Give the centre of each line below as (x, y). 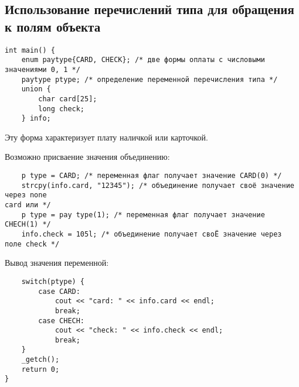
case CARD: (59, 291)
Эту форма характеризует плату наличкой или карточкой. (106, 137)
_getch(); (40, 360)
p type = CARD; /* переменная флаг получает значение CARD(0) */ (152, 176)
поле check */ (32, 244)
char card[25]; (68, 99)
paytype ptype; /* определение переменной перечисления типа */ (149, 79)
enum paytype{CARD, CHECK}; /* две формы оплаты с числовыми (143, 60)
